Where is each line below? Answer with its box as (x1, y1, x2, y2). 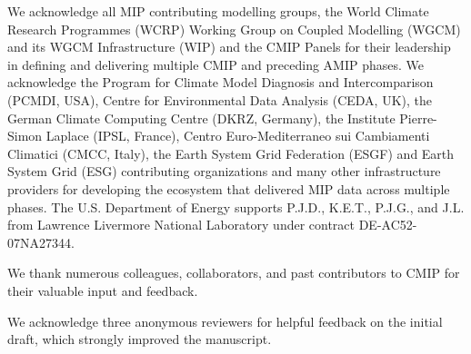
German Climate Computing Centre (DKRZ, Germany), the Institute (7, 108, 396, 127)
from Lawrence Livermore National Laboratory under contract (7, 215, 356, 234)
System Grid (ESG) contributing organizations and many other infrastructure (7, 162, 441, 181)
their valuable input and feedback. (7, 280, 198, 300)
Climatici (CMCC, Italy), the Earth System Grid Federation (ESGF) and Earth (7, 143, 455, 162)
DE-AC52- (358, 215, 417, 234)
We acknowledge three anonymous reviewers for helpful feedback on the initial (7, 311, 443, 330)
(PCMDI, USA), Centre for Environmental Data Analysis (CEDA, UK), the (7, 90, 432, 109)
